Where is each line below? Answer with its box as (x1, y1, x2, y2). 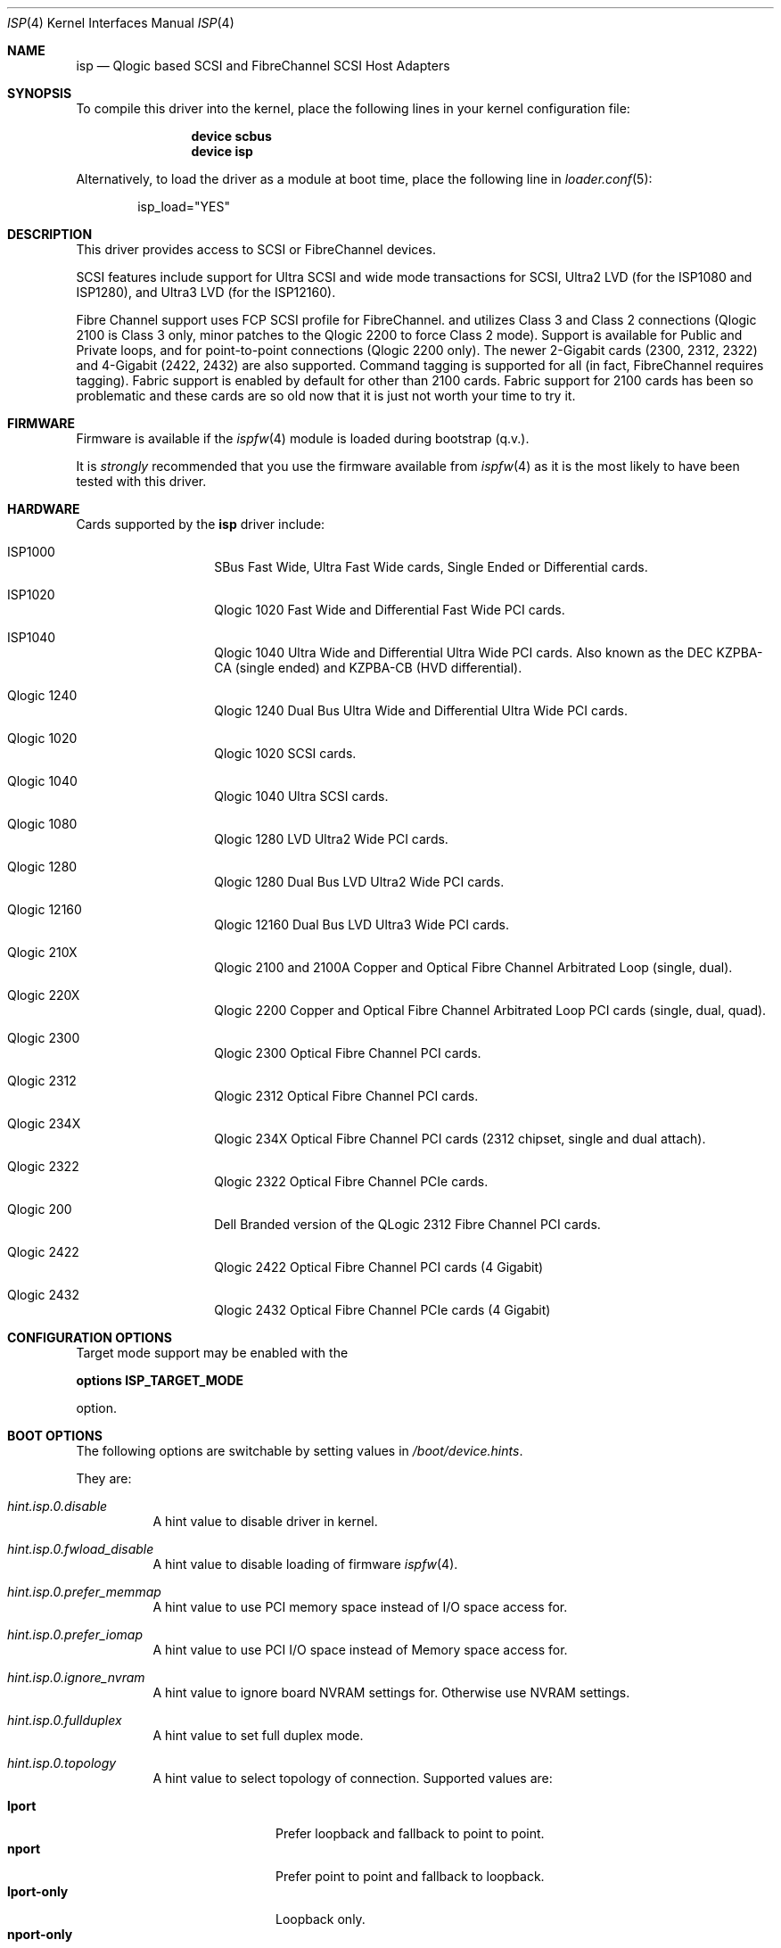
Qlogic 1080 (7, 816, 78, 831)
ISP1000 (7, 544, 55, 559)
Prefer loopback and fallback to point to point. (275, 1826, 545, 1841)
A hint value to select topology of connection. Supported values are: (152, 1771, 553, 1786)
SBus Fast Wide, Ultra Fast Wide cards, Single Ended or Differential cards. (214, 559, 648, 574)
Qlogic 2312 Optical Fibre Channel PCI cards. (214, 1088, 479, 1103)
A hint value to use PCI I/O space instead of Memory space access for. (152, 1642, 568, 1657)
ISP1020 (7, 587, 55, 602)
